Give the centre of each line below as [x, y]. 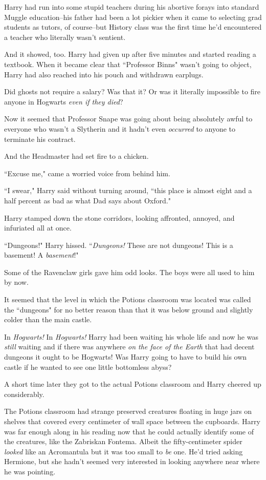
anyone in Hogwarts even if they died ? [64, 101]
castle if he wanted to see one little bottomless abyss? [88, 367]
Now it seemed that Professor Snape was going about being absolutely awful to [128, 119]
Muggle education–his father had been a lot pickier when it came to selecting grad [133, 17]
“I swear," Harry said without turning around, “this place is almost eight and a [128, 190]
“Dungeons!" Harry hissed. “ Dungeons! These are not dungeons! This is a [119, 245]
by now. [16, 282]
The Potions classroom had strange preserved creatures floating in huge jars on [128, 411]
